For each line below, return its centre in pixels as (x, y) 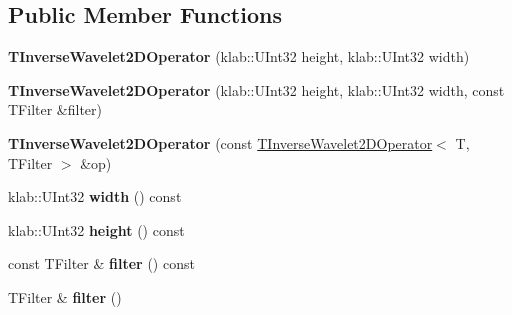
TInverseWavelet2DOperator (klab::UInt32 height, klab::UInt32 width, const (256, 89)
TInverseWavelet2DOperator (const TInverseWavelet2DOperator (220, 142)
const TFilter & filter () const (101, 263)
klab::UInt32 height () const (96, 229)
